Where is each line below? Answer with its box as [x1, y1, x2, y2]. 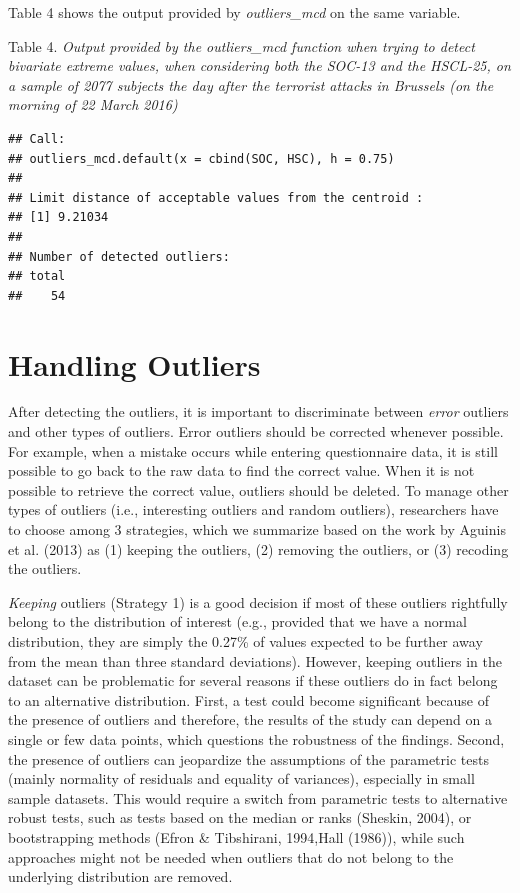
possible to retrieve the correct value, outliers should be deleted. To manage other [8, 479, 509, 500]
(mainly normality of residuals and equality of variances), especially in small [8, 768, 475, 789]
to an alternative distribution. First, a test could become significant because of [8, 689, 489, 710]
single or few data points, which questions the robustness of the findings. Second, [8, 728, 505, 749]
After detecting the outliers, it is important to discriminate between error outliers [8, 401, 509, 422]
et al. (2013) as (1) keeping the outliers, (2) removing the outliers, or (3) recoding [8, 538, 509, 559]
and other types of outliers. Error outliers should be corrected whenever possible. [8, 421, 504, 442]
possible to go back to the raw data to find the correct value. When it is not [8, 460, 475, 481]
